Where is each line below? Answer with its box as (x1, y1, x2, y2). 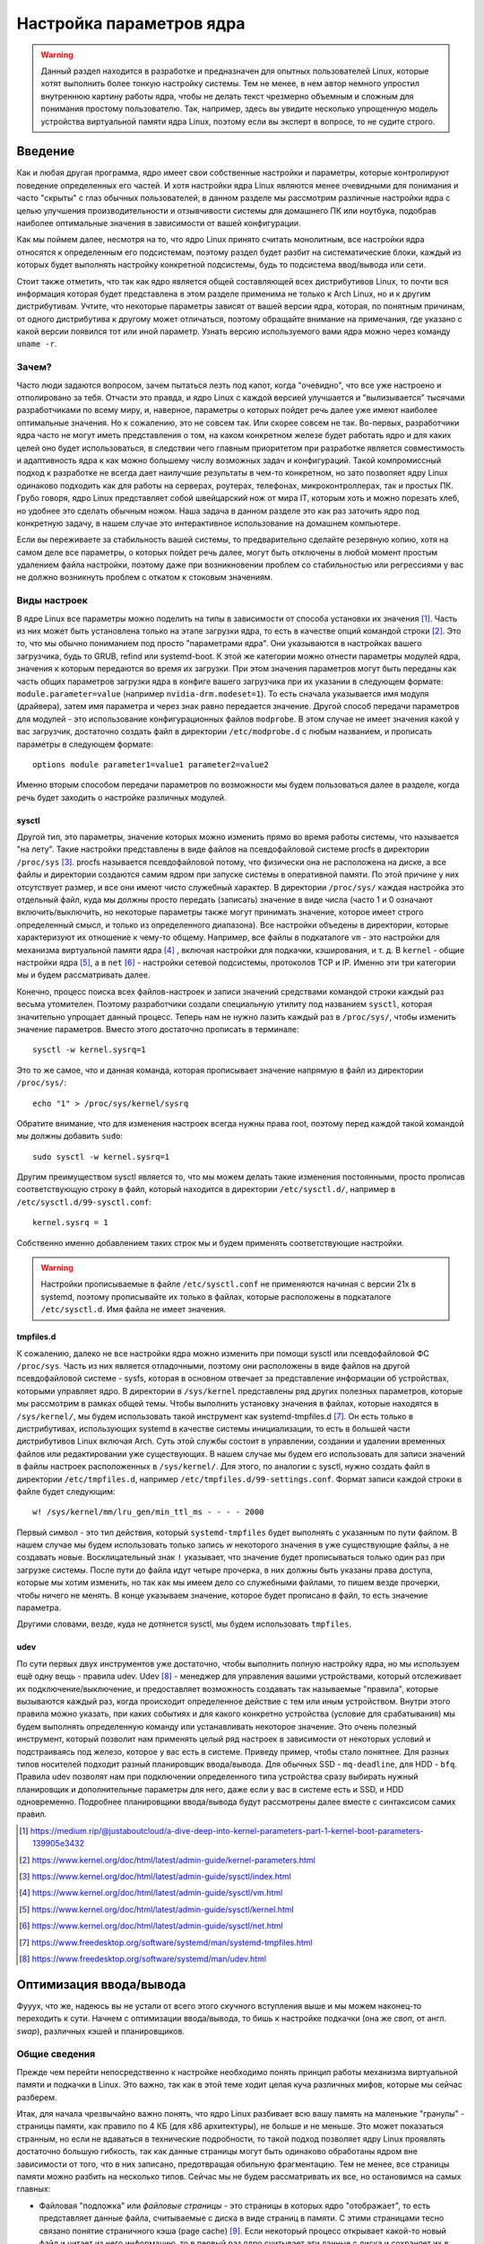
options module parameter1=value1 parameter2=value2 (32, 759, 269, 769)
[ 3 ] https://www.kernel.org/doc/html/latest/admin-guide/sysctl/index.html (19, 1871, 291, 1882)
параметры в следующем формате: (16, 739, 154, 749)
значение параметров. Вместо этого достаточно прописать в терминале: (16, 1023, 299, 1034)
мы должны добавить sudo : (16, 1131, 124, 1142)
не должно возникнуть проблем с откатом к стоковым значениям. (16, 572, 273, 583)
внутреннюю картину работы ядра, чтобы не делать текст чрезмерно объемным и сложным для (40, 91, 414, 101)
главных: (16, 2184, 51, 2195)
